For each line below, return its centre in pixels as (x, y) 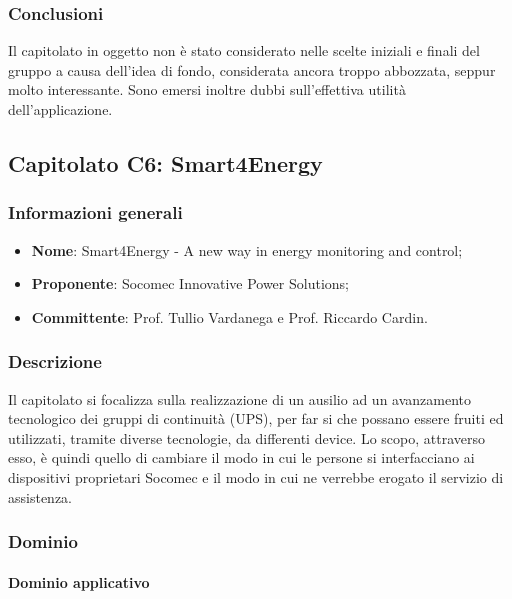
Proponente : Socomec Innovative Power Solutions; (190, 283)
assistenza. (40, 496)
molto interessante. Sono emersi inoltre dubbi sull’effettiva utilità (207, 89)
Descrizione (55, 361)
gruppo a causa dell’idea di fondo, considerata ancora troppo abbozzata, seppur (252, 69)
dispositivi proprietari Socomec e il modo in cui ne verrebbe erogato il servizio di (256, 476)
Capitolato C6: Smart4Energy (165, 162)
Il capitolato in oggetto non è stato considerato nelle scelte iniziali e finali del (244, 50)
